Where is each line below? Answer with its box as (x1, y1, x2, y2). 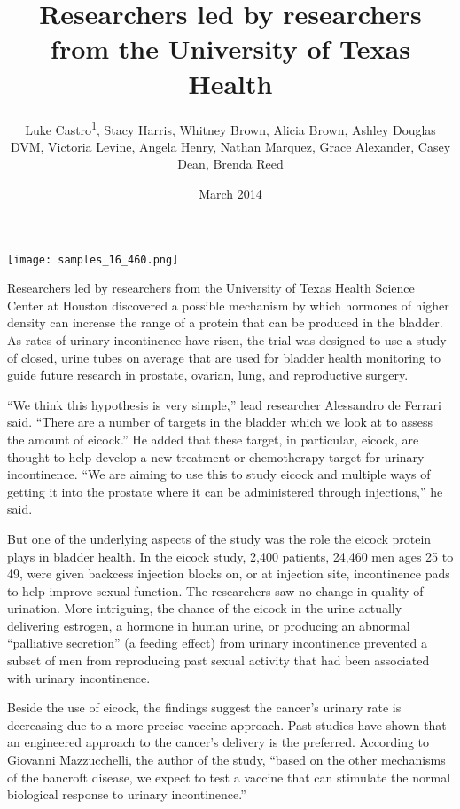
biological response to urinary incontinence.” (7, 785, 246, 804)
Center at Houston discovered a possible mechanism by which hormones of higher (7, 295, 449, 314)
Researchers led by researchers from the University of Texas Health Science (7, 279, 415, 297)
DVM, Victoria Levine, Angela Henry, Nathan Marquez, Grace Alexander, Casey (10, 137, 451, 155)
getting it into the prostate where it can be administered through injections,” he (7, 482, 443, 500)
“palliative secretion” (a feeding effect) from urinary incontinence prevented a (7, 633, 427, 652)
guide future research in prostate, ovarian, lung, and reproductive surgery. (7, 365, 409, 384)
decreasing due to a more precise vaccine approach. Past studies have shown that (7, 715, 447, 734)
